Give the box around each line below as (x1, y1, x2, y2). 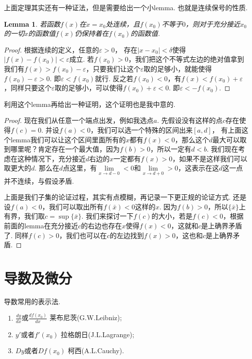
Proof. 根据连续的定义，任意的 (4, 44, 99, 54)
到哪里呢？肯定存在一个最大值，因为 (4, 144, 120, 154)
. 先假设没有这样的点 (157, 115, 223, 125)
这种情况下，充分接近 (17, 153, 86, 163)
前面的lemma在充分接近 (4, 220, 78, 230)
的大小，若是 (151, 211, 193, 221)
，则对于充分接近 (185, 18, 240, 29)
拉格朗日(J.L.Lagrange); (61, 329, 134, 339)
